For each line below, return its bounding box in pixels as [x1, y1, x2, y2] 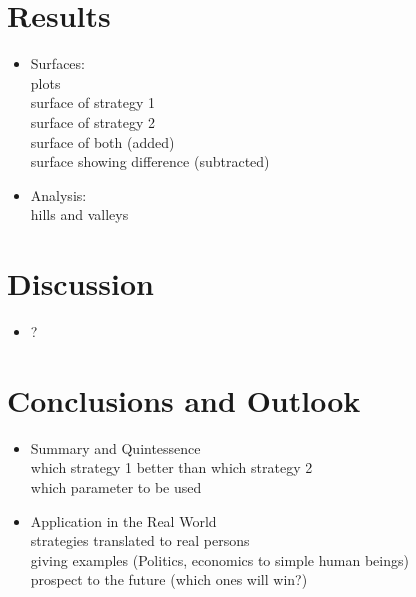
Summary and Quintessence [30, 437, 201, 458]
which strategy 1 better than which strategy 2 [30, 457, 313, 478]
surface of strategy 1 [30, 92, 156, 113]
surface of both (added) [30, 131, 175, 152]
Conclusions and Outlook [7, 379, 361, 420]
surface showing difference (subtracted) [30, 151, 270, 172]
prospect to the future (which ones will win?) [30, 569, 308, 590]
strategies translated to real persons [30, 530, 250, 551]
